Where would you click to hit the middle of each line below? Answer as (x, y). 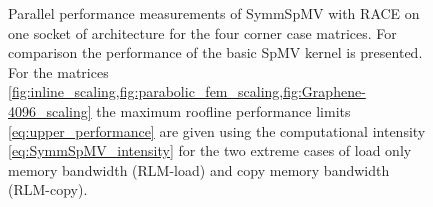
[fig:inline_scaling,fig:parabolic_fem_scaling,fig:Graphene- (187, 91)
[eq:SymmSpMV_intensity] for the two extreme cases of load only (210, 150)
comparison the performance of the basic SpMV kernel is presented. (215, 52)
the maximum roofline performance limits (223, 110)
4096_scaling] (50, 110)
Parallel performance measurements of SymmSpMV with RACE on (214, 13)
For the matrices (58, 71)
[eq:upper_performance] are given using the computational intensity (217, 130)
